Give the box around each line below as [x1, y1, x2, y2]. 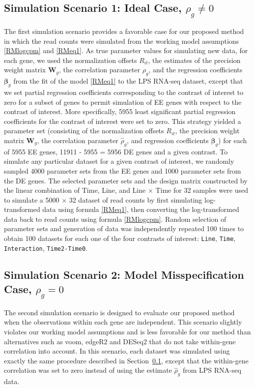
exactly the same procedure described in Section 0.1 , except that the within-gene [4, 355, 249, 365]
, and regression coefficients [127, 135, 209, 145]
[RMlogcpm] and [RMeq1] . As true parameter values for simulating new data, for [4, 45, 248, 56]
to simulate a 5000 [4, 194, 59, 205]
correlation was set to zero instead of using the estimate [4, 365, 172, 375]
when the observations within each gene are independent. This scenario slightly [4, 317, 242, 327]
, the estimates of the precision [148, 55, 241, 65]
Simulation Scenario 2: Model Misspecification [4, 267, 244, 282]
